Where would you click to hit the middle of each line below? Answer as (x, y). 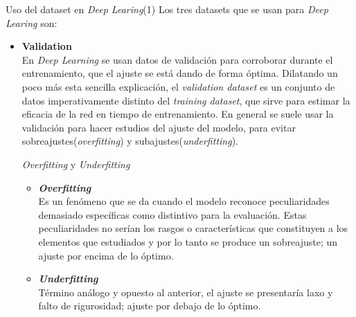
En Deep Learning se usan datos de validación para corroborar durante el (177, 59)
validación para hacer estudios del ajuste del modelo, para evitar (159, 127)
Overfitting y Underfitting (76, 164)
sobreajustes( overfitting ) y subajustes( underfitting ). (130, 141)
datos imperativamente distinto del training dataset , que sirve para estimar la (186, 100)
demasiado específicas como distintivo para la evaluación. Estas (172, 214)
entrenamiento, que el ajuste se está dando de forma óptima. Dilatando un (180, 73)
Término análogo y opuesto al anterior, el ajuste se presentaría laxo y (186, 292)
